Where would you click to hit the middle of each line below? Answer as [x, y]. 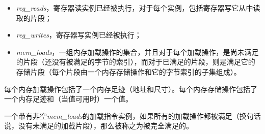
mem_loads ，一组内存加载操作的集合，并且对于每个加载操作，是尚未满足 [137, 52]
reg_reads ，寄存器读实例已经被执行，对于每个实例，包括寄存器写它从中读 [138, 8]
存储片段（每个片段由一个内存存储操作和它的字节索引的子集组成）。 [128, 71]
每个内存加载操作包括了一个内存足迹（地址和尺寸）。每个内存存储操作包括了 [131, 89]
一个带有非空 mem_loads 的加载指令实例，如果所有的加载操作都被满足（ [122, 115]
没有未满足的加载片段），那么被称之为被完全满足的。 [105, 126]
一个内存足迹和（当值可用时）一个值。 [68, 99]
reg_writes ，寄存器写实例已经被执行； [79, 35]
